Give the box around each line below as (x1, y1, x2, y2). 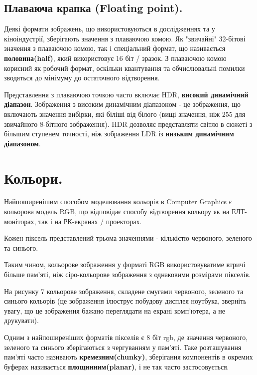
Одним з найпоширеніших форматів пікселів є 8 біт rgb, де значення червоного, (4, 332, 248, 342)
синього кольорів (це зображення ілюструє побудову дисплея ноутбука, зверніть (4, 296, 247, 306)
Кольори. (4, 167, 63, 188)
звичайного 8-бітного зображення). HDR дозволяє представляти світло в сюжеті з (4, 118, 253, 129)
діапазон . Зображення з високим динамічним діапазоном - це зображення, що (4, 99, 241, 109)
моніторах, (4, 216, 36, 226)
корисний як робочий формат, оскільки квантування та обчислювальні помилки (4, 62, 245, 73)
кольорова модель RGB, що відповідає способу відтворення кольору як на (4, 206, 230, 217)
